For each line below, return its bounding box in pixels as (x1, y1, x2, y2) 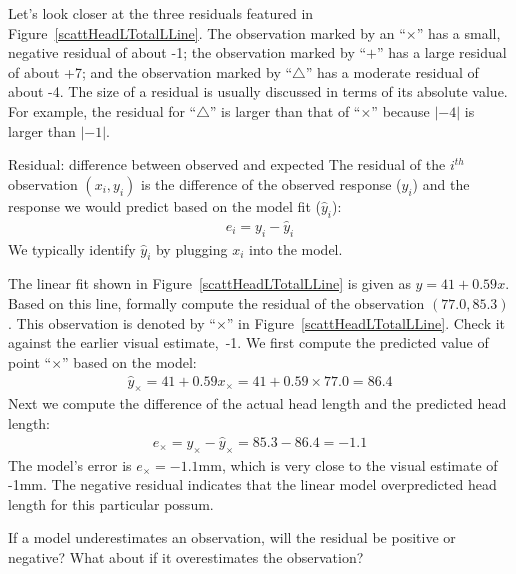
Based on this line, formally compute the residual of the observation (8, 292, 425, 313)
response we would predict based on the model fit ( (8, 195, 321, 216)
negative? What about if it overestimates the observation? (8, 547, 364, 568)
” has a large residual (376, 42, 507, 63)
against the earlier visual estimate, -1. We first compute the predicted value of (8, 332, 489, 353)
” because (371, 100, 430, 121)
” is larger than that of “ (209, 100, 361, 121)
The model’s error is (8, 454, 132, 475)
